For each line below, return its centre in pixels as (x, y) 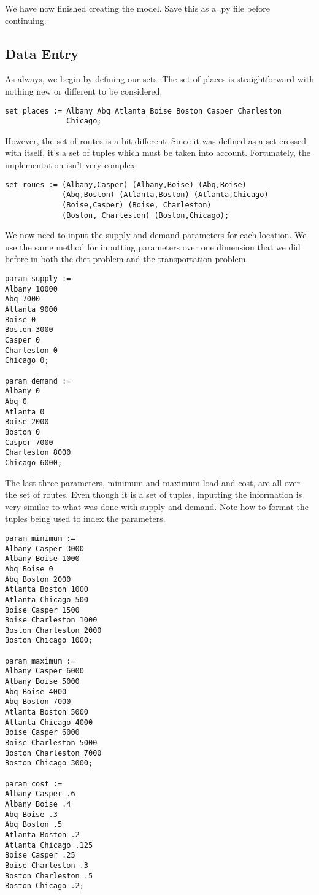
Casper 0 (23, 340)
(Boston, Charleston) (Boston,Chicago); (146, 215)
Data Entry (42, 53)
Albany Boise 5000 (42, 682)
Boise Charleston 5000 (51, 743)
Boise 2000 (27, 422)
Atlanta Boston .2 (42, 835)
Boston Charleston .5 (49, 876)
